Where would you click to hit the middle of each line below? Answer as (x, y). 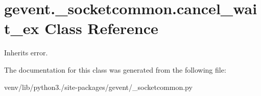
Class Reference (101, 28)
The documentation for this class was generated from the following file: (115, 69)
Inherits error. (26, 53)
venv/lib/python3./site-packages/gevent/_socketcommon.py (98, 87)
